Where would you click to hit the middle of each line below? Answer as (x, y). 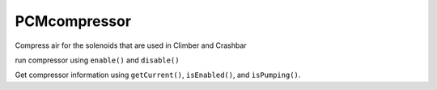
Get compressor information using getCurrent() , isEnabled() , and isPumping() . (158, 75)
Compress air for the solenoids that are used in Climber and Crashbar (131, 45)
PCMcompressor (73, 21)
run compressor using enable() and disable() (97, 60)
